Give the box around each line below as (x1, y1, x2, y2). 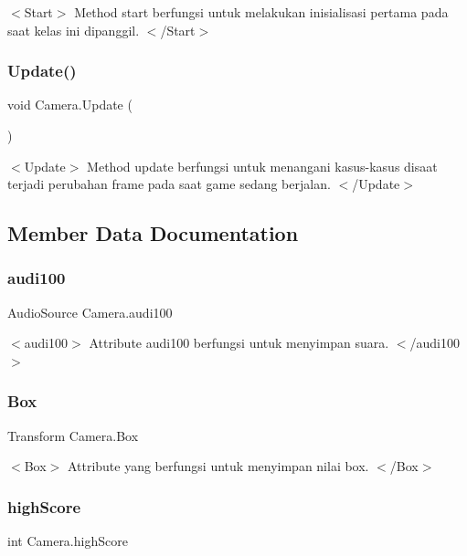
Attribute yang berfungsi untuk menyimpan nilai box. (67, 456, 369, 476)
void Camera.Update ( (7, 95, 133, 114)
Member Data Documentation (7, 219, 299, 247)
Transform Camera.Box (7, 425, 139, 445)
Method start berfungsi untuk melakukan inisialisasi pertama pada (74, 3, 449, 21)
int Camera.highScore (7, 531, 128, 551)
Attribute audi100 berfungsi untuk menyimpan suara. (89, 333, 389, 352)
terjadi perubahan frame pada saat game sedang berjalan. (7, 174, 331, 194)
